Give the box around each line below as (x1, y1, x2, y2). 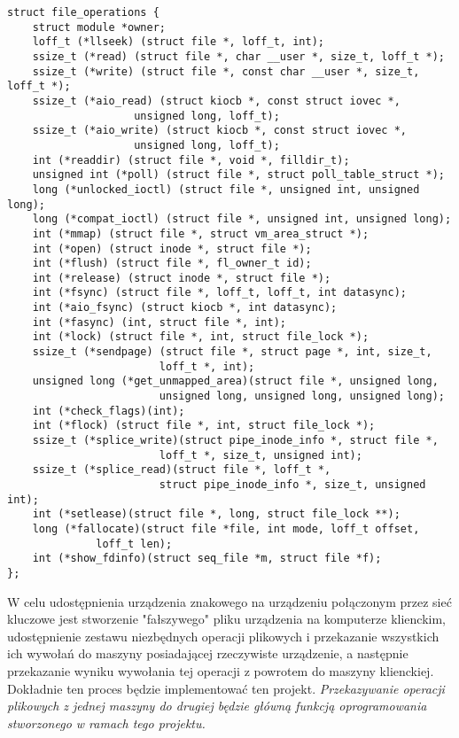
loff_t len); (96, 537, 173, 550)
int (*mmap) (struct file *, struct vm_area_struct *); (32, 227, 370, 240)
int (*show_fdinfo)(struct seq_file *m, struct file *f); (32, 552, 382, 565)
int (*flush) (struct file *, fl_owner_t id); (32, 257, 312, 270)
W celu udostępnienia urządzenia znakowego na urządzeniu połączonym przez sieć (7, 592, 452, 610)
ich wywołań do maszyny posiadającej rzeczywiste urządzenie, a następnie (7, 644, 408, 663)
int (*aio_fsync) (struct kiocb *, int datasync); (32, 301, 338, 315)
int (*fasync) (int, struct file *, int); (32, 315, 286, 329)
